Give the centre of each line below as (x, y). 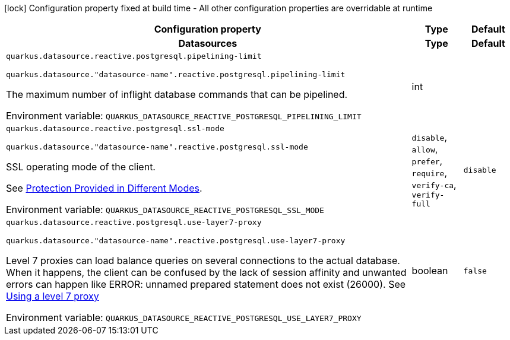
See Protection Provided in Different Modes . (104, 188)
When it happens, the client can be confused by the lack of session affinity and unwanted (206, 272)
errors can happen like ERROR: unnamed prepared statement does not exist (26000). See (206, 284)
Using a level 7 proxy (53, 296)
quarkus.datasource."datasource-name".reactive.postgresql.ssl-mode (157, 147)
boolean (430, 271)
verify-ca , (434, 185)
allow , (425, 149)
